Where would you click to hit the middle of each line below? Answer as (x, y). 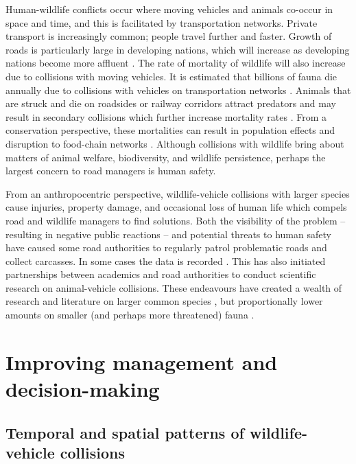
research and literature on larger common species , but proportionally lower (164, 301)
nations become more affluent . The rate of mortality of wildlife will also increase (176, 63)
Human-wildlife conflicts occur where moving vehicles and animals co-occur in (169, 9)
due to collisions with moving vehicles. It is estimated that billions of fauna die (171, 76)
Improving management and (142, 361)
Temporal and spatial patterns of (125, 432)
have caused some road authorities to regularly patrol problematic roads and (166, 247)
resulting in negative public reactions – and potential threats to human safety (168, 234)
